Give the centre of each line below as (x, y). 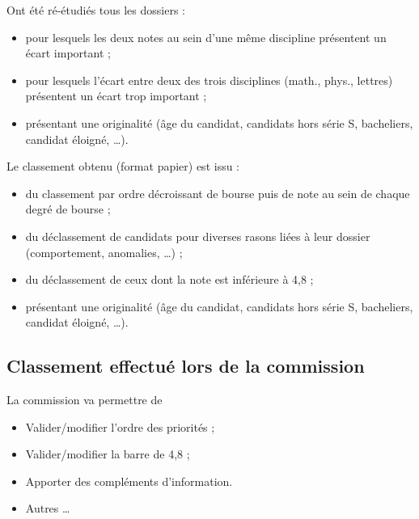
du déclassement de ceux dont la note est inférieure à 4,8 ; (169, 279)
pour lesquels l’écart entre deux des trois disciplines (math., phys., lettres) (209, 80)
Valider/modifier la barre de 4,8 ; (108, 454)
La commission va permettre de (85, 400)
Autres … (48, 508)
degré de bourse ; (68, 209)
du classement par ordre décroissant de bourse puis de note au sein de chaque (218, 193)
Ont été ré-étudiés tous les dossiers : (96, 10)
